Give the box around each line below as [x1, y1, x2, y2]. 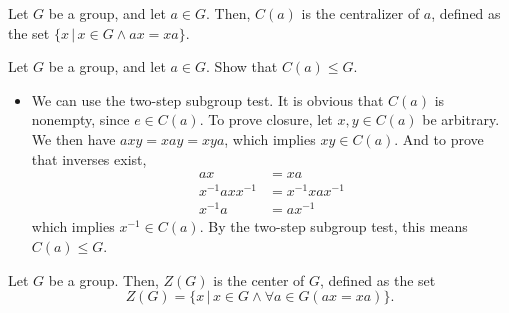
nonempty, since [31, 109, 130, 130]
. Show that [206, 56, 278, 77]
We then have [31, 128, 116, 149]
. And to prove [394, 128, 484, 149]
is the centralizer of [301, 3, 420, 23]
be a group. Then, [48, 269, 159, 290]
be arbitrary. [422, 109, 500, 130]
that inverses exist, [31, 148, 147, 169]
